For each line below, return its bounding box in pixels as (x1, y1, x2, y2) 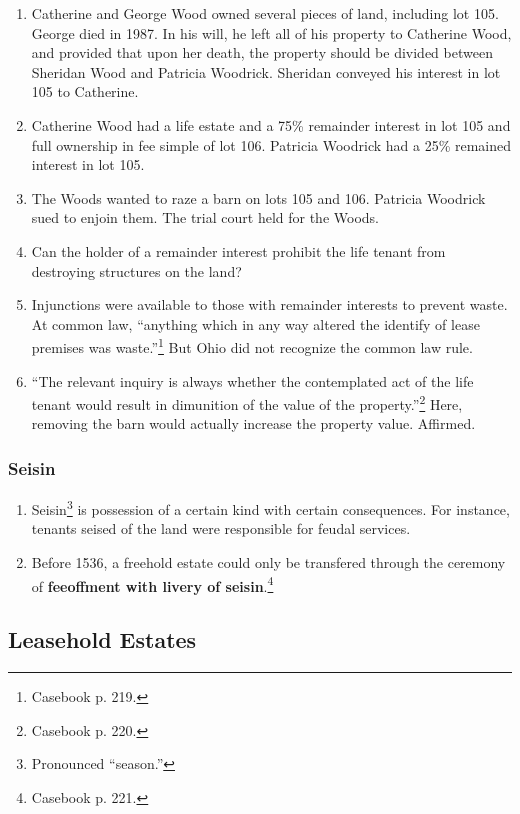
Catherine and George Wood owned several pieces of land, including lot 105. (31, 3, 499, 23)
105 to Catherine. (31, 81, 139, 102)
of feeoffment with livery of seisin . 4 (31, 572, 274, 596)
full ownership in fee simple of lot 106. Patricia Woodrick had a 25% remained (31, 134, 512, 155)
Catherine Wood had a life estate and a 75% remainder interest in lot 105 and (31, 114, 511, 135)
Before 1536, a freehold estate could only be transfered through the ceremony (31, 552, 506, 573)
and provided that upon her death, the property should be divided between (31, 42, 493, 63)
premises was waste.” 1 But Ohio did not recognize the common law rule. (31, 334, 473, 357)
